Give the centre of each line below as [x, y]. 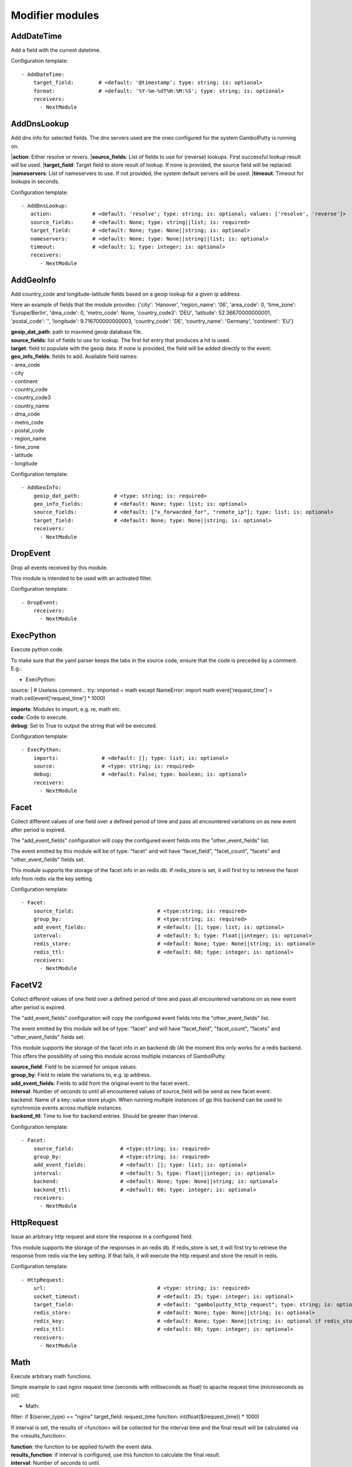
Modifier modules [55, 15]
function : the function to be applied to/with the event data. [82, 1446]
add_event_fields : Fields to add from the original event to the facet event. [100, 1083]
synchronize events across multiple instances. [67, 1108]
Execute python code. [37, 650]
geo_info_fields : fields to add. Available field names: [74, 356]
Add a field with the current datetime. [56, 50]
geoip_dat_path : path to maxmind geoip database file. [77, 332]
